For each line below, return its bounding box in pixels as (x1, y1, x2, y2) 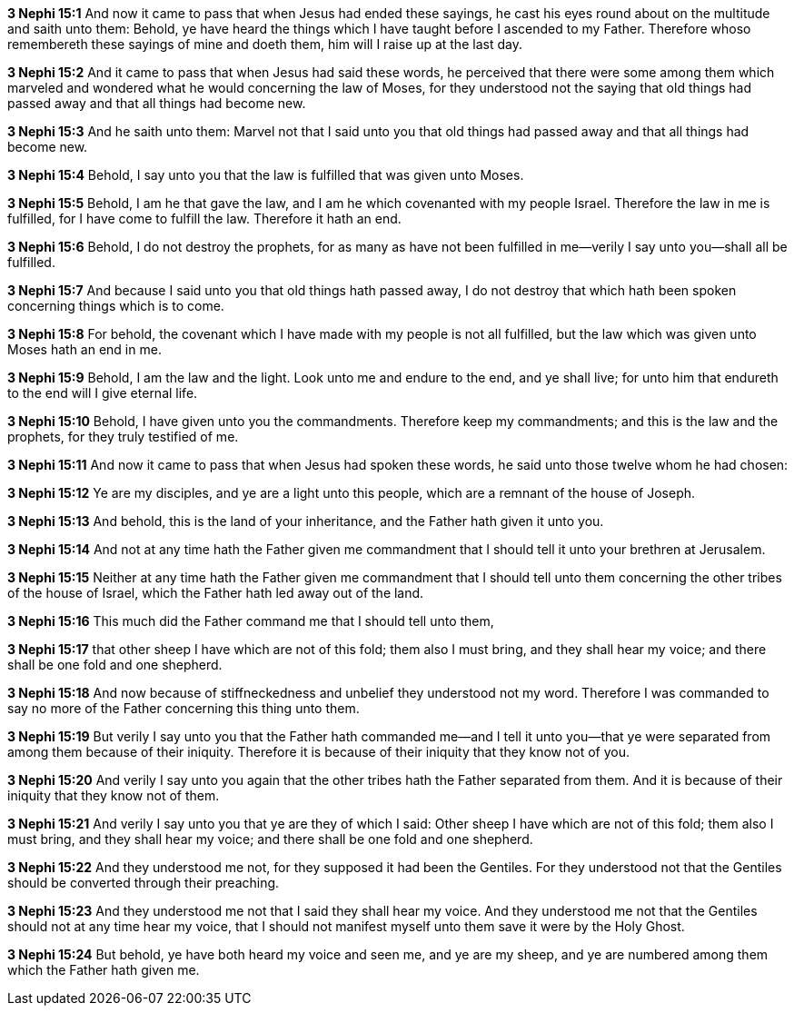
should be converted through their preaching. (7, 875, 280, 890)
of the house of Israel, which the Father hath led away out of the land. (7, 585, 424, 601)
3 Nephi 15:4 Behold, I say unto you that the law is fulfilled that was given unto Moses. (7, 167, 524, 183)
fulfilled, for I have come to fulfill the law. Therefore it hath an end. (7, 211, 402, 226)
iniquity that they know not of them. (7, 788, 220, 803)
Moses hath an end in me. (7, 342, 162, 357)
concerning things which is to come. (7, 298, 224, 313)
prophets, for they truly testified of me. (7, 429, 239, 444)
